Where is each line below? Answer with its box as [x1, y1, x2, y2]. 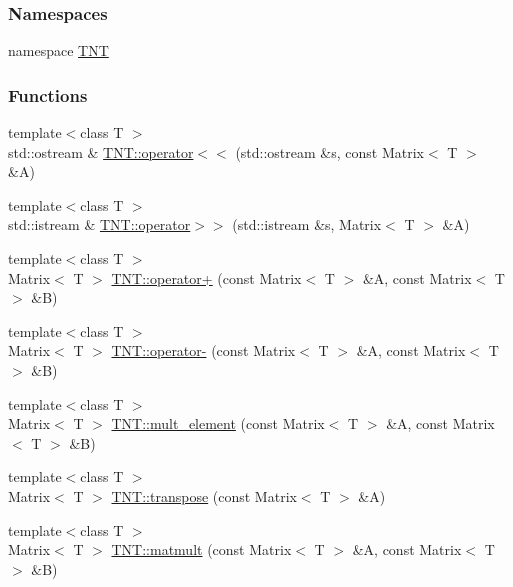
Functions [8, 82, 88, 107]
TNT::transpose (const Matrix [111, 485, 297, 506]
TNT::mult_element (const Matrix [111, 413, 325, 434]
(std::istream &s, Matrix [232, 214, 382, 235]
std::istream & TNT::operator [8, 214, 191, 235]
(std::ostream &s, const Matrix [235, 141, 424, 162]
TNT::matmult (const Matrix [111, 539, 292, 560]
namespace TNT [8, 40, 109, 61]
